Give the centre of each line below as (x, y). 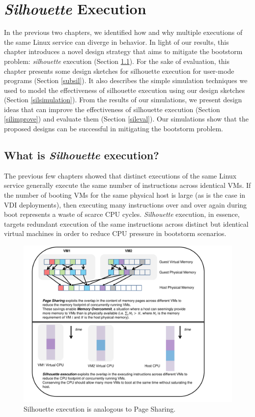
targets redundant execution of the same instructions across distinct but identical (126, 223)
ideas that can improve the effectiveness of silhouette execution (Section (112, 109)
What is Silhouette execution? (82, 155)
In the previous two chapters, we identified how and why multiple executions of (123, 32)
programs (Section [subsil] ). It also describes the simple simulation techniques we (126, 80)
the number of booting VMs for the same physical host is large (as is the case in (125, 195)
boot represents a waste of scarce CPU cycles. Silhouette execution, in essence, (122, 214)
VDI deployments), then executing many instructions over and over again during (126, 204)
